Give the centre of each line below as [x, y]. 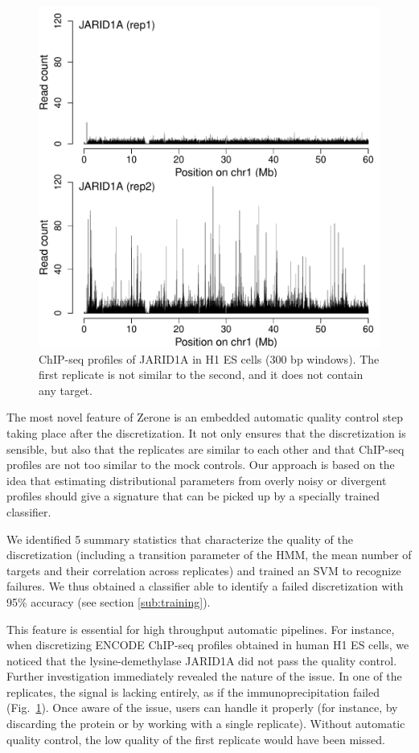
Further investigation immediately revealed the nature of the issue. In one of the [204, 676]
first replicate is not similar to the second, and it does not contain [201, 374]
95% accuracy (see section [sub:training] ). [109, 601]
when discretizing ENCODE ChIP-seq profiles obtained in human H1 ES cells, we [208, 645]
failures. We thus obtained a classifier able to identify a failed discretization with [205, 586]
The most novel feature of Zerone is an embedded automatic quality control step [205, 417]
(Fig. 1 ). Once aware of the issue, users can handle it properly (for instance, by [202, 708]
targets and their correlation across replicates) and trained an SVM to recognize [204, 570]
